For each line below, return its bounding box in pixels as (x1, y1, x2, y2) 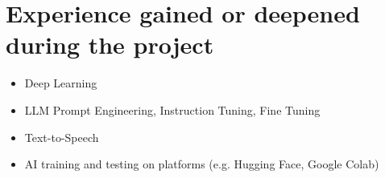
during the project (6, 28, 214, 61)
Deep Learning (24, 75, 97, 91)
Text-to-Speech (24, 128, 99, 145)
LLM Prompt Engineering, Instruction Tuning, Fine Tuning (24, 101, 321, 118)
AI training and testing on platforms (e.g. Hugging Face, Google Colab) (24, 156, 379, 172)
